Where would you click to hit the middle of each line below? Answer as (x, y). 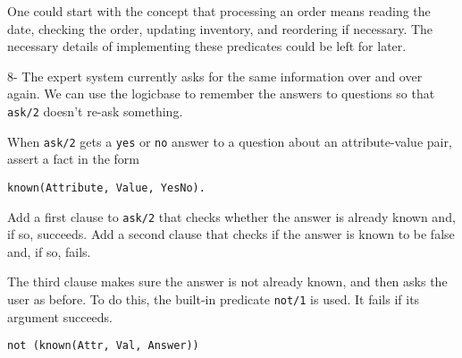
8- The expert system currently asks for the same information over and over (215, 76)
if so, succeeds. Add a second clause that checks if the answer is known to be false (231, 234)
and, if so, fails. (49, 251)
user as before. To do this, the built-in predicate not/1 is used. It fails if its (214, 298)
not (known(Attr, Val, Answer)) (103, 346)
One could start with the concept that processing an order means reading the (219, 11)
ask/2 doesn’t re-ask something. (95, 111)
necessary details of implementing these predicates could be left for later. (207, 46)
